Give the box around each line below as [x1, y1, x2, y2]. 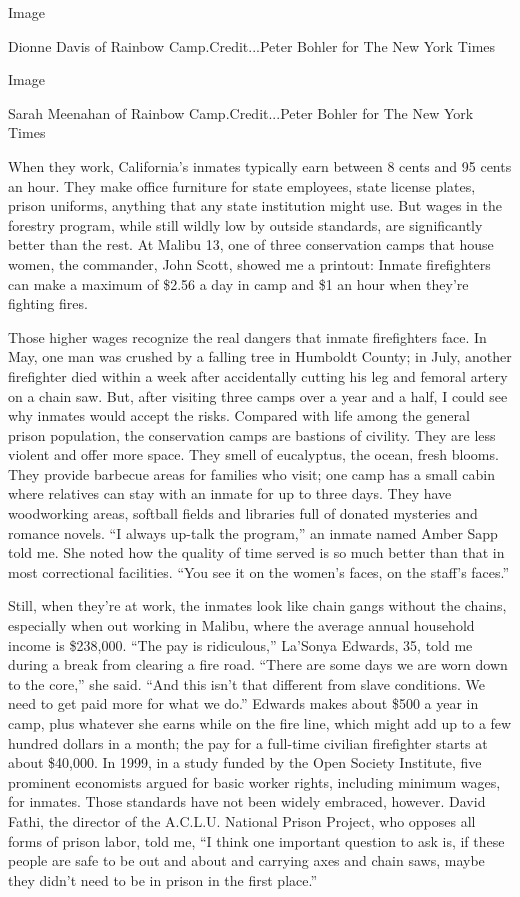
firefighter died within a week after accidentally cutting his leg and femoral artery [8, 365, 508, 386]
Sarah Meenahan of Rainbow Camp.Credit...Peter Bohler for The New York [8, 102, 474, 123]
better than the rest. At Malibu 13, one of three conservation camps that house [8, 234, 494, 255]
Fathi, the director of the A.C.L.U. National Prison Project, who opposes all [8, 810, 476, 831]
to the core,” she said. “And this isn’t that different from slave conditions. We [8, 673, 485, 694]
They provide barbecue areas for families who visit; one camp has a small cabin [8, 463, 496, 484]
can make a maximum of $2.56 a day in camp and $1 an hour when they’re [8, 273, 469, 294]
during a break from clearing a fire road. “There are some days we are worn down [8, 654, 508, 675]
